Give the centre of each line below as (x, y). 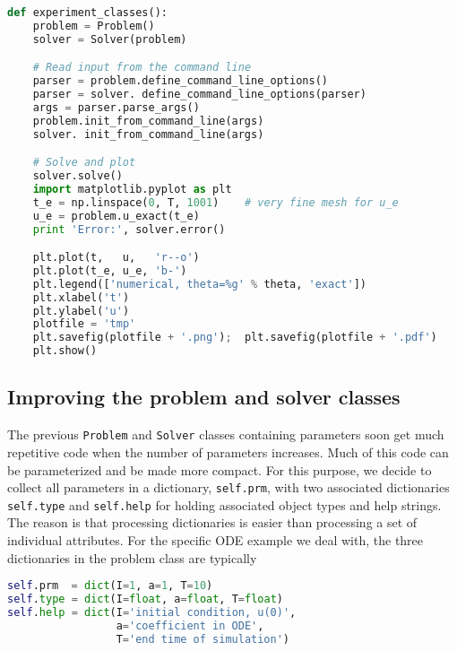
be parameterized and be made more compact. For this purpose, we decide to (220, 469)
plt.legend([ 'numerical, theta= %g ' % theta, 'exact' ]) (199, 284)
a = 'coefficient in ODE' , (190, 625)
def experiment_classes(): (87, 13)
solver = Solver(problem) (110, 39)
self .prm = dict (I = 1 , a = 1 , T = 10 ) (110, 586)
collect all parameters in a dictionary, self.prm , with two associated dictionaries (228, 487)
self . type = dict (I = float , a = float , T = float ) (145, 599)
